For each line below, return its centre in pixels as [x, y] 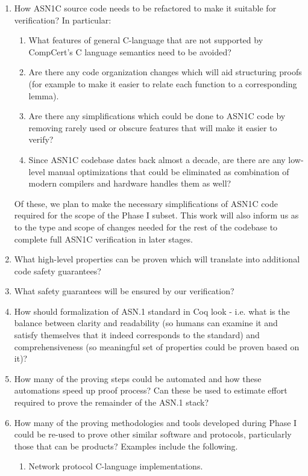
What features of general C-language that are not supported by [146, 40]
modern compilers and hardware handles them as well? [130, 183]
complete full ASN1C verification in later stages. [103, 239]
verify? [41, 139]
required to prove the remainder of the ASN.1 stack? [112, 402]
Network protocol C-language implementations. [116, 466]
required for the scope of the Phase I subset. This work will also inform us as [156, 215]
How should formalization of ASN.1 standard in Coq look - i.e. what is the [152, 311]
